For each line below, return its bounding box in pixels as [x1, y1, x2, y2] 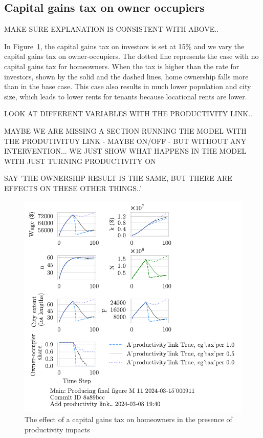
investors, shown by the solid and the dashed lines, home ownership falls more [4, 71, 249, 81]
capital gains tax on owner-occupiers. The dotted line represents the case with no [4, 51, 259, 61]
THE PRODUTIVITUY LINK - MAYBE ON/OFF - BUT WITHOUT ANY [4, 135, 247, 146]
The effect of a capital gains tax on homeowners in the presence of [25, 413, 232, 424]
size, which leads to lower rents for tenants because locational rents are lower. [4, 91, 247, 101]
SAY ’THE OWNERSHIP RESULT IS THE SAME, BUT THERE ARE [4, 173, 232, 183]
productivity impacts [25, 424, 90, 434]
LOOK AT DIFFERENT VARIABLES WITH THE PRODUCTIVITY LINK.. [4, 108, 252, 119]
